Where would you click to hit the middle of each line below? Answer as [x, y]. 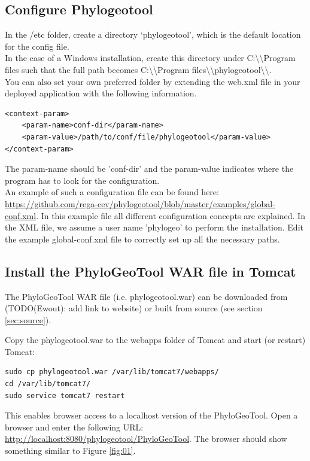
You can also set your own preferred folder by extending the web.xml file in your [153, 81]
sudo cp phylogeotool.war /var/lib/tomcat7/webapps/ [112, 372]
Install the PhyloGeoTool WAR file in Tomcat [151, 271]
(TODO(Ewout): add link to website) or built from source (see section [134, 308]
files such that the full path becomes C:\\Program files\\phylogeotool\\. [138, 69]
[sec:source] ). [28, 319]
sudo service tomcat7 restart [65, 395]
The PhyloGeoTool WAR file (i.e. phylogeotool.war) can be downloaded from [146, 296]
